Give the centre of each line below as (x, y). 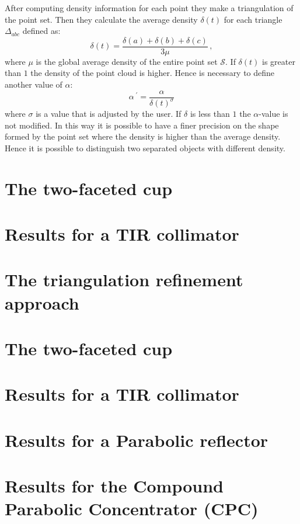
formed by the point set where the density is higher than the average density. (143, 136)
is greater (279, 61)
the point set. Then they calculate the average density (101, 19)
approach (42, 302)
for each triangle (253, 19)
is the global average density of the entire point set (127, 61)
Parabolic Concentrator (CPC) (132, 509)
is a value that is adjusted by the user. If (109, 114)
